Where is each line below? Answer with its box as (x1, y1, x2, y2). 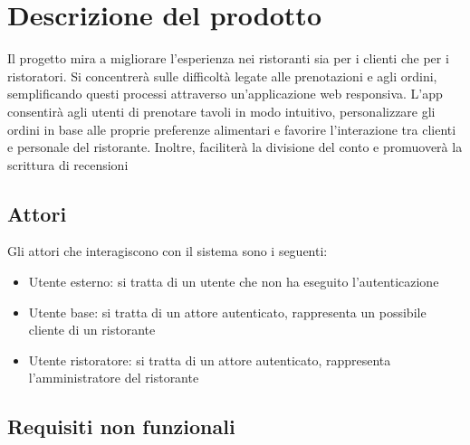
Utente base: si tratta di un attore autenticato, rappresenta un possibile (28, 302, 427, 321)
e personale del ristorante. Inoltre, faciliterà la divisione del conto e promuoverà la (7, 137, 463, 156)
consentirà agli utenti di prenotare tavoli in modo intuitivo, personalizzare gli (7, 101, 436, 120)
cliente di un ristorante (28, 320, 156, 339)
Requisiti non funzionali (7, 412, 235, 440)
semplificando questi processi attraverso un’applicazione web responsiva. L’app (7, 84, 443, 103)
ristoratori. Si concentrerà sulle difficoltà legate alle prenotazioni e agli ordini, (7, 66, 437, 85)
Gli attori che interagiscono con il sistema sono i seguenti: (7, 241, 328, 260)
